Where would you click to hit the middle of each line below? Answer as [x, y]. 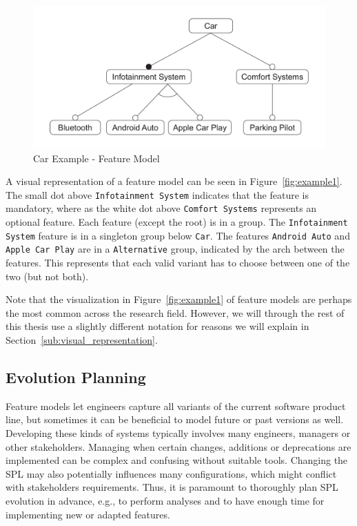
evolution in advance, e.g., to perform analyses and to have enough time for [165, 501]
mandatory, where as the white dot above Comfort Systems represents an [161, 208]
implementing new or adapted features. [88, 514]
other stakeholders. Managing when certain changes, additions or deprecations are [178, 446]
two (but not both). [47, 276]
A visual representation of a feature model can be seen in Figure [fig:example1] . [174, 181]
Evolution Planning [76, 377]
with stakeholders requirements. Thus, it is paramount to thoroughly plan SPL [172, 487]
